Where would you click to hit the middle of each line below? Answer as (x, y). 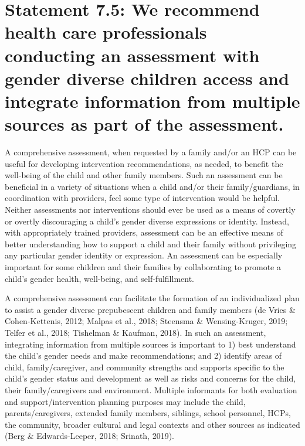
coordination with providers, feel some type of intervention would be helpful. (142, 198)
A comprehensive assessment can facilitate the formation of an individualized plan (152, 298)
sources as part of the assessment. (144, 124)
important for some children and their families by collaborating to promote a (143, 267)
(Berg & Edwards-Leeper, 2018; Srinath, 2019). (90, 436)
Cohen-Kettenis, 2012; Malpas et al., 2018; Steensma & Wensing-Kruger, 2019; (146, 321)
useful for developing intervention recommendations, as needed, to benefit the (144, 163)
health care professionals (106, 32)
